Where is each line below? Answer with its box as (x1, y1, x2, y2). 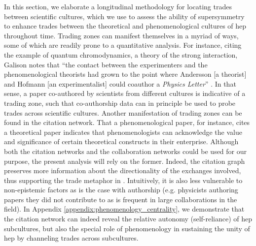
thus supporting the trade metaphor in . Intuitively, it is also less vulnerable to (4, 175, 243, 185)
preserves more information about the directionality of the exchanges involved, (4, 165, 241, 176)
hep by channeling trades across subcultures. (4, 233, 139, 243)
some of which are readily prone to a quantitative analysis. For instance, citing (4, 40, 242, 50)
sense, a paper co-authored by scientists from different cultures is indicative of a (4, 88, 246, 98)
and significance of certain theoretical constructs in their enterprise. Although (4, 136, 239, 147)
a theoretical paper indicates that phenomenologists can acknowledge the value (4, 126, 242, 137)
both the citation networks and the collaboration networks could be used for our (4, 146, 247, 156)
